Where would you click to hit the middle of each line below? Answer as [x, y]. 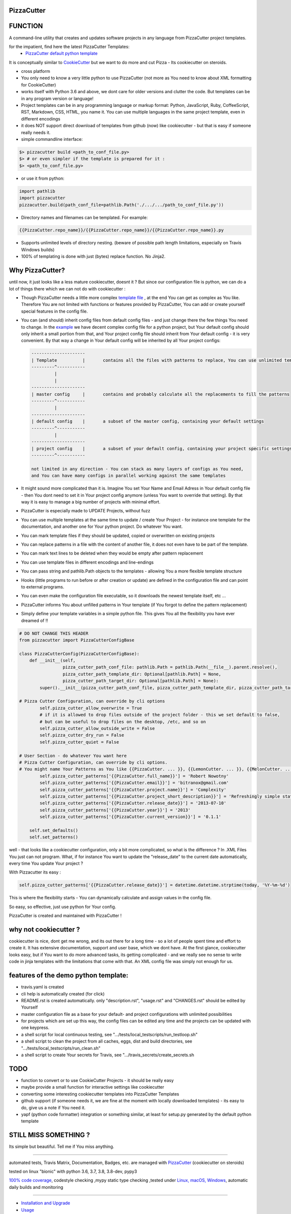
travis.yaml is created [42, 987]
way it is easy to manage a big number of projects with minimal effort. [91, 502]
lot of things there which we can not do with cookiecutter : [67, 288]
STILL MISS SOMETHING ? [49, 1135]
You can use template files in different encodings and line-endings [87, 562]
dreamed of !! [35, 620]
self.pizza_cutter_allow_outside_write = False [97, 728]
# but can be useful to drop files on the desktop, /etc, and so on [123, 722]
